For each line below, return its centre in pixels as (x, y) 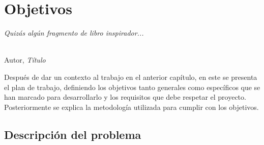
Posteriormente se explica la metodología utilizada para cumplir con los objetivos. (131, 107)
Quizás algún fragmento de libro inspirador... (74, 33)
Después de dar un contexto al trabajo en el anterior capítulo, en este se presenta (131, 77)
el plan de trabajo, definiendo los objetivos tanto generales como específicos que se (132, 87)
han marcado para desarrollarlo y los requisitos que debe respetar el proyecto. (125, 97)
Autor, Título (25, 60)
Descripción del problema (73, 134)
